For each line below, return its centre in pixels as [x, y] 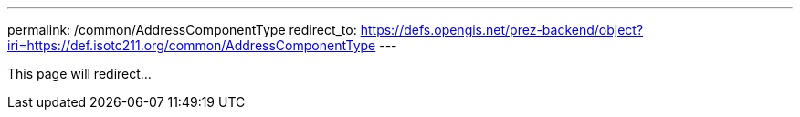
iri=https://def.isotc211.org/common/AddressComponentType [192, 45]
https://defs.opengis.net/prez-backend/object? [502, 30]
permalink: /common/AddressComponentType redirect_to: [182, 30]
